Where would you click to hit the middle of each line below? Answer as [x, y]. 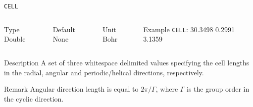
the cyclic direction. [34, 98]
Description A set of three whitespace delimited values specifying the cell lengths [126, 62]
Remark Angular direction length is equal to [71, 89]
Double [15, 39]
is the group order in [218, 89]
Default [64, 29]
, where [167, 89]
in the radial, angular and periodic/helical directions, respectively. [104, 72]
